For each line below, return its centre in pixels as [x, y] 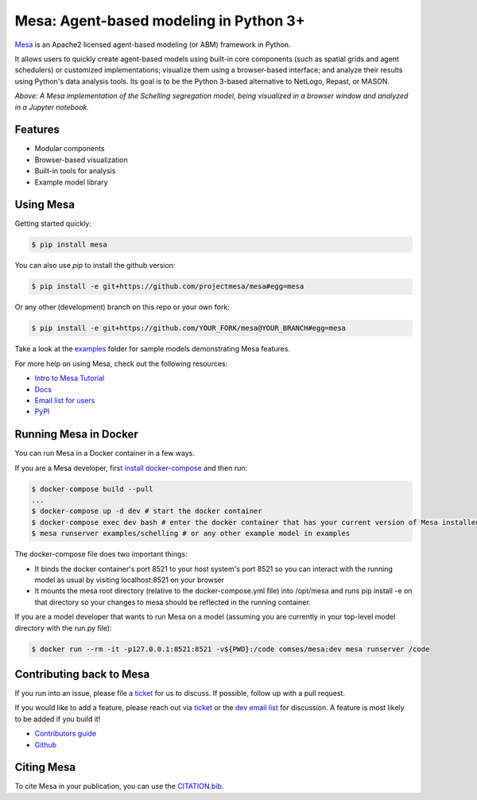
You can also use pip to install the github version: [95, 266]
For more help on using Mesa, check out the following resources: [121, 363]
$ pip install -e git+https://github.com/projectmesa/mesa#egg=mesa [168, 287]
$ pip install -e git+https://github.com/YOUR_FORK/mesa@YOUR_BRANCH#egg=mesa [188, 328]
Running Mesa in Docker [76, 435]
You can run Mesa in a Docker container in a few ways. [105, 453]
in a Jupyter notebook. [52, 107]
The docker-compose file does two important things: [101, 554]
